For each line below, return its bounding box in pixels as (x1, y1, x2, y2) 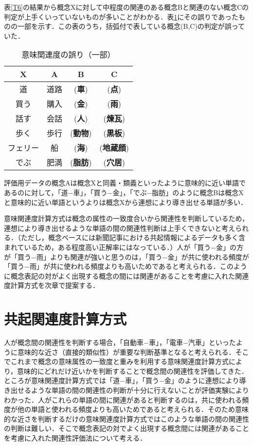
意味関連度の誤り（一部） (21, 49, 115, 61)
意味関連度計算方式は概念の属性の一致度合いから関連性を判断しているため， (4, 213, 249, 223)
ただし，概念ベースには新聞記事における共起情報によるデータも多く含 (20, 232, 245, 243)
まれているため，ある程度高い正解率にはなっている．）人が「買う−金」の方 (4, 242, 244, 252)
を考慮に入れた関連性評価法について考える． (4, 432, 147, 443)
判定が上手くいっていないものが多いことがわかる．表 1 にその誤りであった (4, 11, 238, 21)
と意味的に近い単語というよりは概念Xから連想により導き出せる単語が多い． (4, 197, 247, 207)
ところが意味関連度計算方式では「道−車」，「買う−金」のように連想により (4, 375, 239, 385)
